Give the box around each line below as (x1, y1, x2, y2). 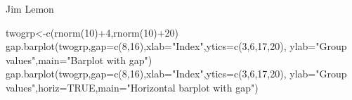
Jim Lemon (6, 1, 54, 15)
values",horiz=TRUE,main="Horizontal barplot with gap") (6, 80, 259, 94)
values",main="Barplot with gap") (6, 52, 152, 67)
